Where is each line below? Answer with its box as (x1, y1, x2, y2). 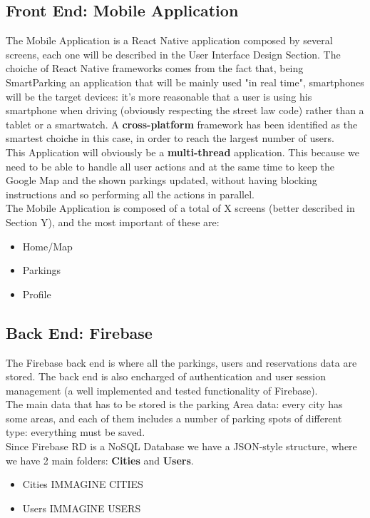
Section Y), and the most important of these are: (6, 214, 220, 229)
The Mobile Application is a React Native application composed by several (6, 33, 333, 48)
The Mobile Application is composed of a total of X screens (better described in (6, 200, 355, 215)
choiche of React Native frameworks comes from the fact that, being (6, 61, 304, 76)
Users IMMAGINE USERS (22, 500, 141, 515)
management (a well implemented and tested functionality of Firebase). (6, 382, 318, 397)
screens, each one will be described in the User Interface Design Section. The (6, 46, 341, 61)
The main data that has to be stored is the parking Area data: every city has (6, 397, 343, 412)
